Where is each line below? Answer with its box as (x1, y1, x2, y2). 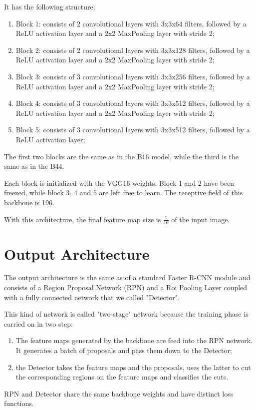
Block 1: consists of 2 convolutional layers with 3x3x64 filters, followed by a (15, 18, 247, 28)
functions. (4, 398, 34, 409)
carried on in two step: (4, 318, 73, 329)
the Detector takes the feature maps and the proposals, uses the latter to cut (15, 362, 251, 372)
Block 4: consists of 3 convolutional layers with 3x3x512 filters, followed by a (15, 98, 250, 108)
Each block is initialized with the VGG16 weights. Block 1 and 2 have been (4, 177, 235, 188)
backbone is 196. (4, 197, 54, 207)
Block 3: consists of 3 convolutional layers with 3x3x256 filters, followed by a (15, 71, 250, 81)
